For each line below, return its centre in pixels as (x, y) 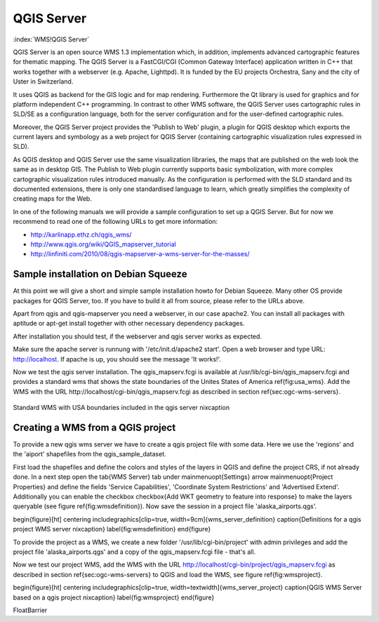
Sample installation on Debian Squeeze (100, 274)
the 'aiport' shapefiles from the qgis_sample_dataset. (89, 454)
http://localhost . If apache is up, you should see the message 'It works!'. (117, 359)
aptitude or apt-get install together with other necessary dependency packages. (129, 324)
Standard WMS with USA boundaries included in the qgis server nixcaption (121, 408)
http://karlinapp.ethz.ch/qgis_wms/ (81, 234)
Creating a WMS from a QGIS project (94, 427)
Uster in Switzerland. (43, 81)
